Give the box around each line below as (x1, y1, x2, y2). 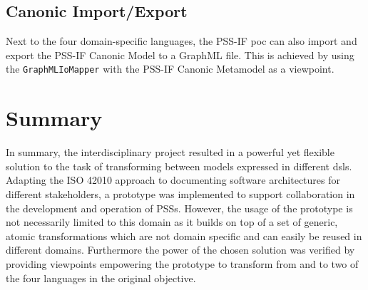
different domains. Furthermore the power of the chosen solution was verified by (6, 242, 355, 257)
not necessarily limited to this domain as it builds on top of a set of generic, (6, 214, 338, 229)
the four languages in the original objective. (6, 270, 196, 285)
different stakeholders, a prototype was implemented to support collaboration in (6, 186, 355, 201)
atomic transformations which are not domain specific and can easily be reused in (6, 228, 362, 243)
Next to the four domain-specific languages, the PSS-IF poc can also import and (6, 33, 357, 48)
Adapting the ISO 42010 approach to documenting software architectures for (6, 172, 340, 187)
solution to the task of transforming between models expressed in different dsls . (6, 158, 352, 173)
